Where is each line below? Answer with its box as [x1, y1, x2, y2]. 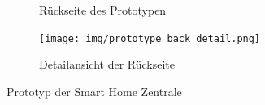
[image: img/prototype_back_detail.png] [39, 32, 261, 44]
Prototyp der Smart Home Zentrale [7, 82, 182, 99]
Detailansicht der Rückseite [39, 56, 176, 73]
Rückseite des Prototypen [39, 2, 167, 18]
